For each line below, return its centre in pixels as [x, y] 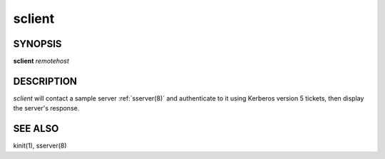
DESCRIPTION [45, 81]
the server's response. [46, 108]
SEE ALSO [36, 129]
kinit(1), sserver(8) [40, 145]
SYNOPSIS [37, 44]
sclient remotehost [41, 61]
